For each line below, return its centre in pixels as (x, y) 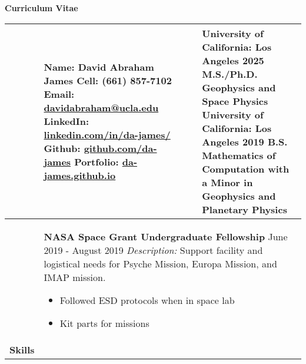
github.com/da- (120, 148)
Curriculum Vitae (41, 8)
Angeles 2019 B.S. (245, 141)
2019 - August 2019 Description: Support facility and (153, 250)
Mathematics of (239, 155)
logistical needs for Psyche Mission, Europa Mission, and (160, 263)
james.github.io (80, 176)
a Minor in (227, 182)
